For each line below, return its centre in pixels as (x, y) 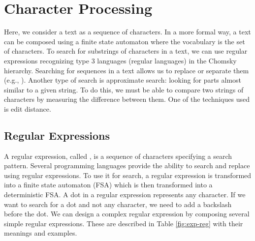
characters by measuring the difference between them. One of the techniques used (127, 99)
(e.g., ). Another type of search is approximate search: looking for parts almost (123, 80)
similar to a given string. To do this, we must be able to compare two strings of (124, 89)
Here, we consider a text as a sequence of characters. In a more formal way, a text (127, 32)
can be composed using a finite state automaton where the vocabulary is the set (125, 41)
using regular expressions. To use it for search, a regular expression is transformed (128, 175)
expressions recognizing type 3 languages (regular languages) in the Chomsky (120, 60)
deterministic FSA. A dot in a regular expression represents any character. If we (125, 195)
